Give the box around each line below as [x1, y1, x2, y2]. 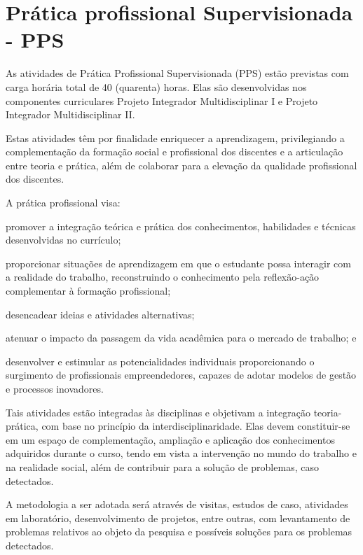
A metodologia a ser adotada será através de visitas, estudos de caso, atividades [6, 497, 348, 512]
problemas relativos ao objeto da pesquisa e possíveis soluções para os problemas [6, 524, 352, 539]
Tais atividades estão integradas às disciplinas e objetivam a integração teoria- [6, 405, 342, 419]
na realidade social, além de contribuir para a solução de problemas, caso [6, 459, 319, 474]
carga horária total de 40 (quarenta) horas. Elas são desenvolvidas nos [6, 79, 307, 94]
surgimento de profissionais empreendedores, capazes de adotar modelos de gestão [6, 367, 357, 382]
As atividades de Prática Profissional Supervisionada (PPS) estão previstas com [6, 66, 349, 80]
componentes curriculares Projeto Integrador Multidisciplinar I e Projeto [6, 93, 318, 108]
